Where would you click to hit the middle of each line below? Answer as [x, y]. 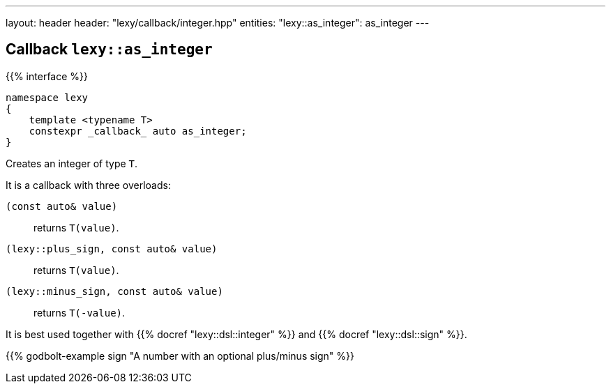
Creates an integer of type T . [72, 163]
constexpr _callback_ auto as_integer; [138, 131]
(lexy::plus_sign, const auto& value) [112, 249]
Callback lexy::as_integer [109, 49]
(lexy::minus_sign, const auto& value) [114, 291]
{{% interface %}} [47, 76]
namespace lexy [47, 97]
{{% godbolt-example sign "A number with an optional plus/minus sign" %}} [180, 356]
